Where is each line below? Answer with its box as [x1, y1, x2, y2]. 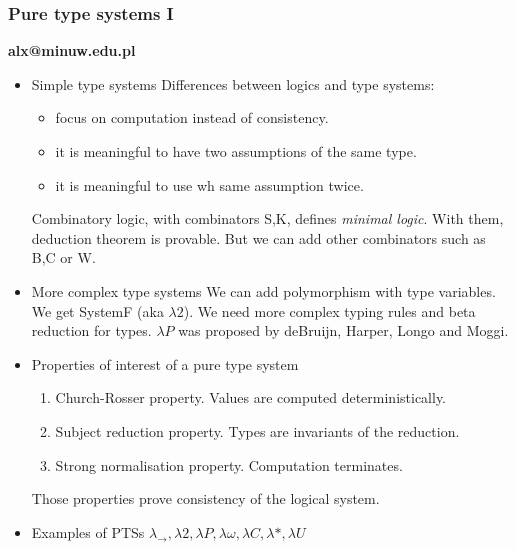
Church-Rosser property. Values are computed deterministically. [55, 387, 447, 408]
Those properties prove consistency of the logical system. [31, 488, 380, 509]
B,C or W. [31, 247, 96, 268]
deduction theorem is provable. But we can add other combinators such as [31, 227, 486, 248]
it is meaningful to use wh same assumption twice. [55, 174, 364, 195]
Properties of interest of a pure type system [31, 353, 299, 374]
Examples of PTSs [31, 521, 145, 542]
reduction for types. [31, 320, 152, 341]
